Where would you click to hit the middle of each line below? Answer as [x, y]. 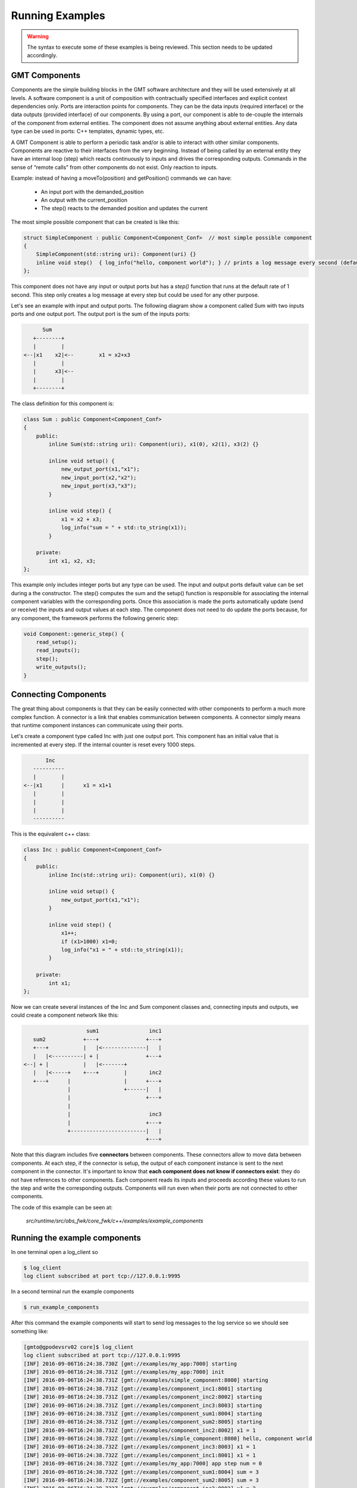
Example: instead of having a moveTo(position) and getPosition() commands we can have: [121, 178]
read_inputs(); [58, 651]
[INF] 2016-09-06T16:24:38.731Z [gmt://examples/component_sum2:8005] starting [143, 1422]
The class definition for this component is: [62, 404]
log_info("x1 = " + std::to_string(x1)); [122, 950]
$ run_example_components [61, 1307]
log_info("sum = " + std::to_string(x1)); [124, 528]
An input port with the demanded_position [92, 192]
